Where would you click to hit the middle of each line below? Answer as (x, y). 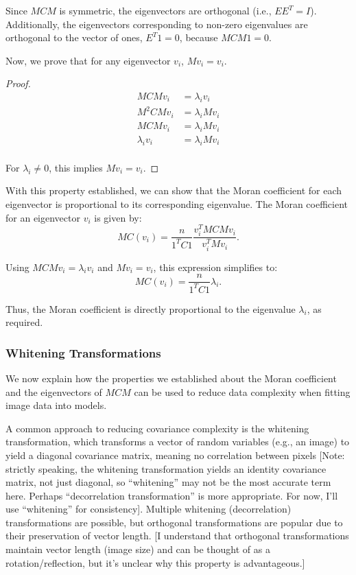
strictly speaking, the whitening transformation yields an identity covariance (166, 468)
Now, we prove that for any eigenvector (88, 60)
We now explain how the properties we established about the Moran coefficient (171, 378)
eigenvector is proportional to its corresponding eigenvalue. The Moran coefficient (177, 204)
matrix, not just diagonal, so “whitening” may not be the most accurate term (168, 482)
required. (24, 322)
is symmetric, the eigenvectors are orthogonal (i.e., (165, 10)
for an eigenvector (43, 217)
